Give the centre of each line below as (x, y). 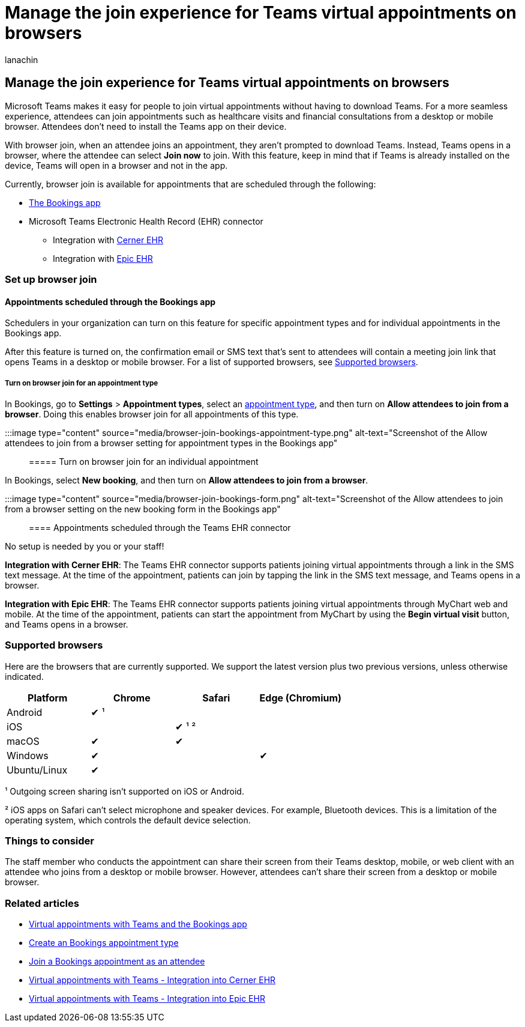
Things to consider (49, 841)
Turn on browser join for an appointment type (82, 383)
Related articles (42, 903)
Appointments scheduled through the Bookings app (110, 301)
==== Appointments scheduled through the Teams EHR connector (160, 527)
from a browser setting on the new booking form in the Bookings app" (143, 509)
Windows (28, 755)
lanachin (22, 59)
